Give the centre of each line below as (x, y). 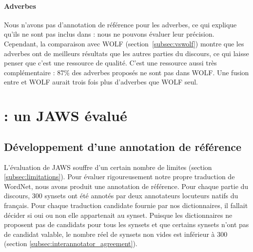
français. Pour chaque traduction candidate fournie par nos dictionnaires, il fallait (126, 205)
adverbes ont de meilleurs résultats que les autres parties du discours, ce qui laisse (126, 53)
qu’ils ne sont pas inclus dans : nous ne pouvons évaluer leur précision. (109, 34)
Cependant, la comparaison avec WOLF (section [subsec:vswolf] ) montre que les (124, 43)
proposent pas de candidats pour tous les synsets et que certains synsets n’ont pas (126, 224)
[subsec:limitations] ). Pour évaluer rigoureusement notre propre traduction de (119, 177)
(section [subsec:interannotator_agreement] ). (71, 243)
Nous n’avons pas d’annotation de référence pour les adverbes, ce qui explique (120, 24)
